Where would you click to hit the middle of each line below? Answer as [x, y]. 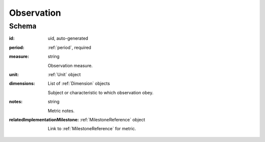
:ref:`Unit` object [64, 74]
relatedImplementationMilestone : [44, 119]
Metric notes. [61, 111]
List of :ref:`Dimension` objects [79, 84]
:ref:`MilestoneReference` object [112, 119]
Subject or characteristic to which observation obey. [101, 92]
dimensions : [22, 84]
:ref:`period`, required [70, 47]
